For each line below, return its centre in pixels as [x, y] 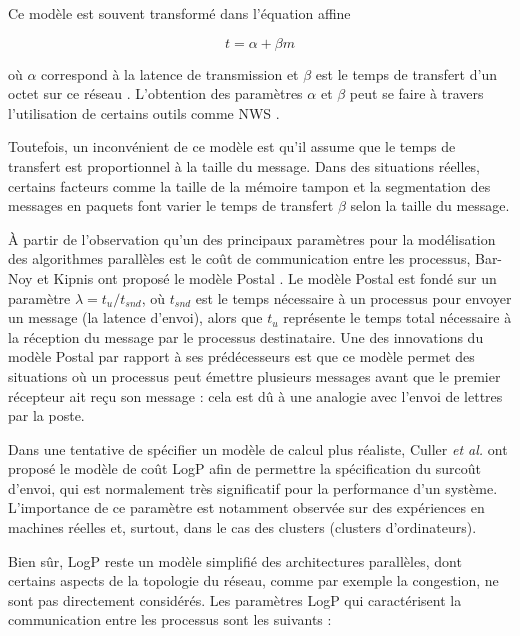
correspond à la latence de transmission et [170, 73]
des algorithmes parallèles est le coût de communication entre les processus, [239, 258]
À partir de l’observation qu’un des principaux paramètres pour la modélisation [252, 238]
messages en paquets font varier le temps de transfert [171, 205]
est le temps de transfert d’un [406, 73]
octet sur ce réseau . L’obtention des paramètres [155, 93]
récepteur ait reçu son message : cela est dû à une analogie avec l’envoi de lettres [255, 395]
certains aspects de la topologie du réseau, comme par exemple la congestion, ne [253, 580]
